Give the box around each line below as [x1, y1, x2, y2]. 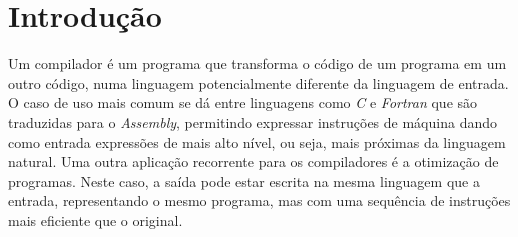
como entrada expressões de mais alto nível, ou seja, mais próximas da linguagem [8, 131, 506, 152]
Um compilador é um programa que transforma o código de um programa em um [8, 53, 507, 74]
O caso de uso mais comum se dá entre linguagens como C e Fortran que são [8, 92, 478, 113]
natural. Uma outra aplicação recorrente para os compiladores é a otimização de [8, 151, 499, 172]
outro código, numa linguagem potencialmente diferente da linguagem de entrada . [8, 72, 509, 93]
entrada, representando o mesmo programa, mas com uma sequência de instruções [8, 190, 511, 211]
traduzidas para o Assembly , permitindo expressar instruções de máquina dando [8, 111, 497, 132]
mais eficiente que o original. [8, 209, 183, 230]
